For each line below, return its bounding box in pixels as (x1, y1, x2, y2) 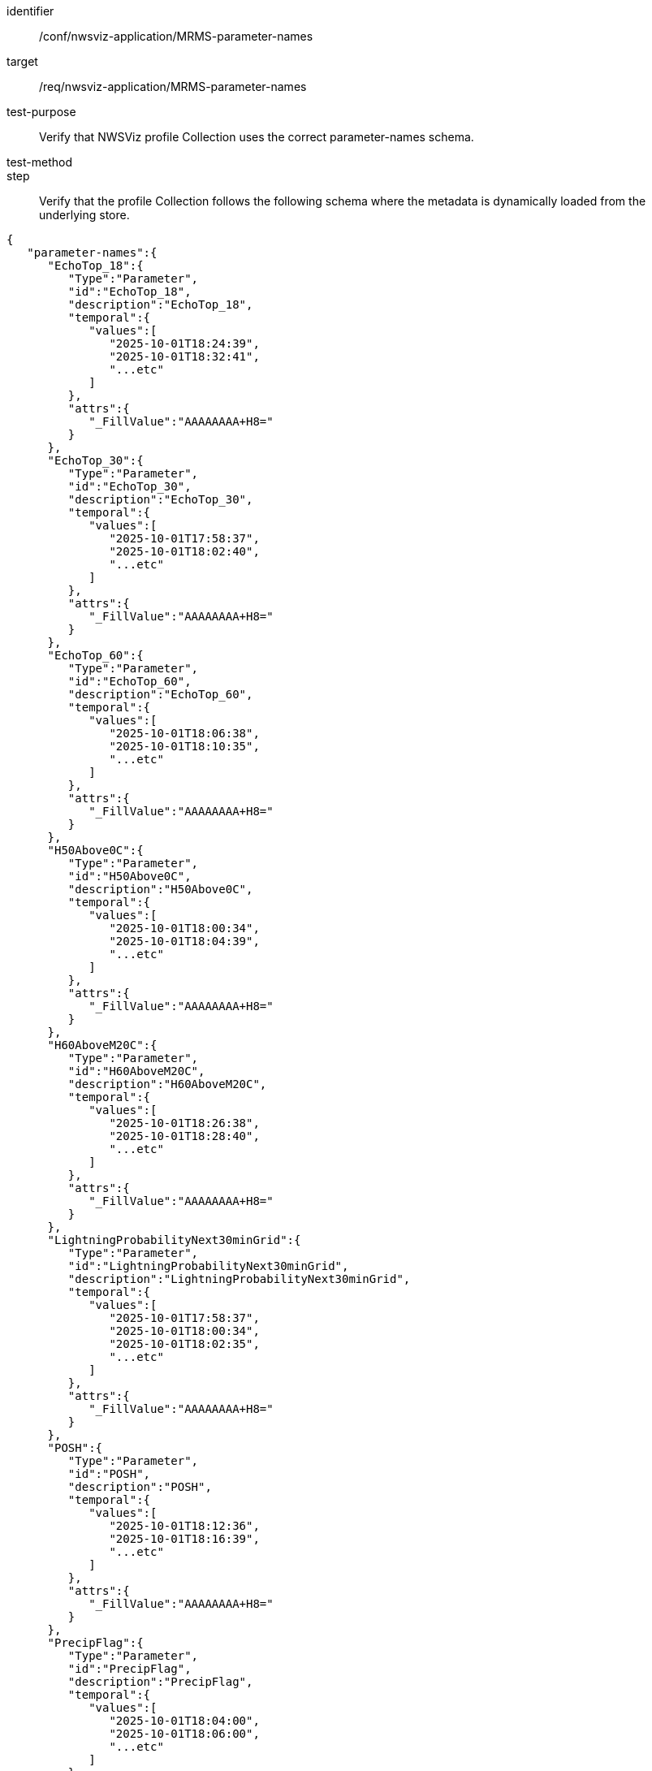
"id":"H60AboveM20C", (67, 1065, 205, 1078)
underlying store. (39, 208, 130, 222)
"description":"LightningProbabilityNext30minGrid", (67, 1272, 411, 1285)
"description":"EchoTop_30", (67, 493, 253, 506)
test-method (6, 155, 72, 169)
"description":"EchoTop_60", (67, 688, 253, 701)
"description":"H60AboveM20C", (67, 1078, 267, 1091)
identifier (6, 4, 54, 18)
